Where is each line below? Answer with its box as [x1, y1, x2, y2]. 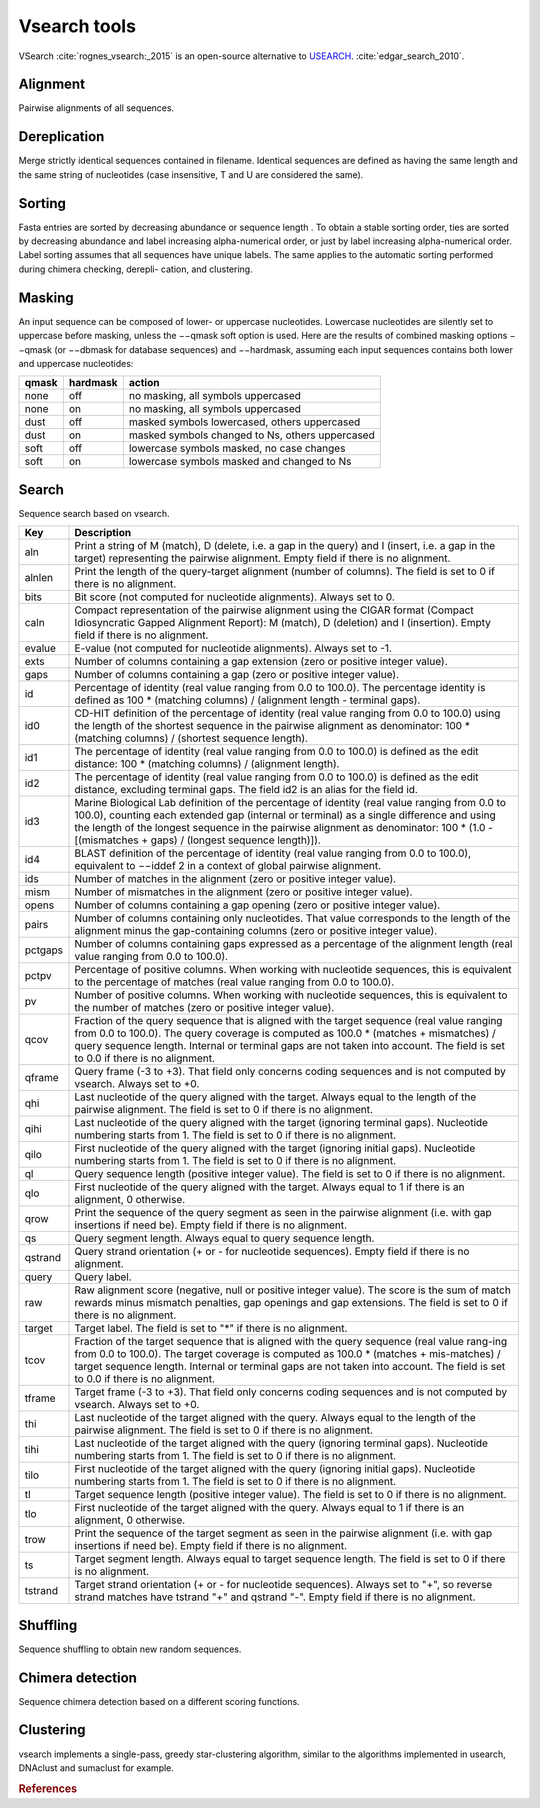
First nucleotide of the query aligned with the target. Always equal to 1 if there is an [74, 1180, 465, 1194]
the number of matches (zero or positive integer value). [74, 1001, 335, 1015]
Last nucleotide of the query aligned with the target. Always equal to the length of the [74, 1090, 477, 1104]
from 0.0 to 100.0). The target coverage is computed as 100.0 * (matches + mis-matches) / [74, 1347, 502, 1361]
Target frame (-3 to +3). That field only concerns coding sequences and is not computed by [74, 1385, 508, 1399]
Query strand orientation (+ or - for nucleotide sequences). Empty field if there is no [74, 1245, 470, 1259]
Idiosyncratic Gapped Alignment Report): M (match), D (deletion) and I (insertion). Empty [74, 616, 492, 630]
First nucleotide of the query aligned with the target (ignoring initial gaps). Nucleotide [74, 1141, 476, 1155]
